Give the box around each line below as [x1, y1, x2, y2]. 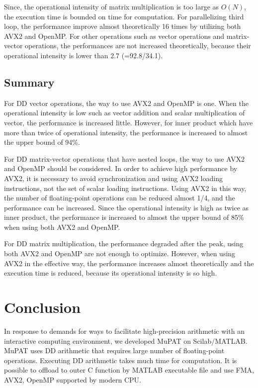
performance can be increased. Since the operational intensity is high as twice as [4, 202, 249, 212]
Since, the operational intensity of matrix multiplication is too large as [4, 1, 219, 11]
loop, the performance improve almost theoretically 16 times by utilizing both [4, 21, 241, 31]
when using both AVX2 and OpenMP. [4, 221, 120, 232]
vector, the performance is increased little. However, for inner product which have [4, 117, 253, 127]
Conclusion [4, 297, 81, 317]
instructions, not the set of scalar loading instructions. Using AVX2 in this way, [4, 183, 247, 193]
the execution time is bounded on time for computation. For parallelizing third [4, 11, 244, 21]
